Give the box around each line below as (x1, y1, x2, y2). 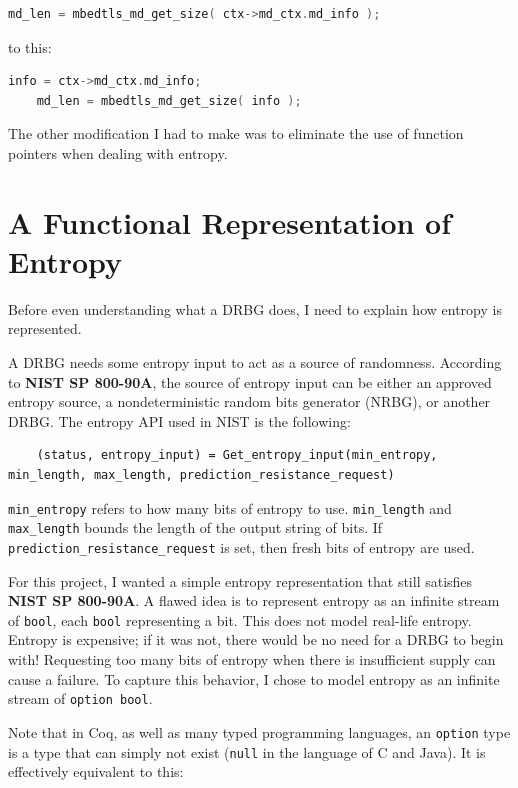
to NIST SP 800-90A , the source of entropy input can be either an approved (8, 371, 492, 392)
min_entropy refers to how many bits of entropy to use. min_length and (8, 497, 452, 518)
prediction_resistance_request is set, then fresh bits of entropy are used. (8, 536, 475, 557)
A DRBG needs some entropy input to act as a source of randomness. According (8, 352, 502, 373)
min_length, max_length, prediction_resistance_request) (8, 468, 395, 483)
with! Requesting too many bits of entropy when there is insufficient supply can (8, 649, 496, 670)
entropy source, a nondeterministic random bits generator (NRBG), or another (8, 391, 491, 412)
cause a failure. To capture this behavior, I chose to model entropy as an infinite (8, 668, 500, 689)
